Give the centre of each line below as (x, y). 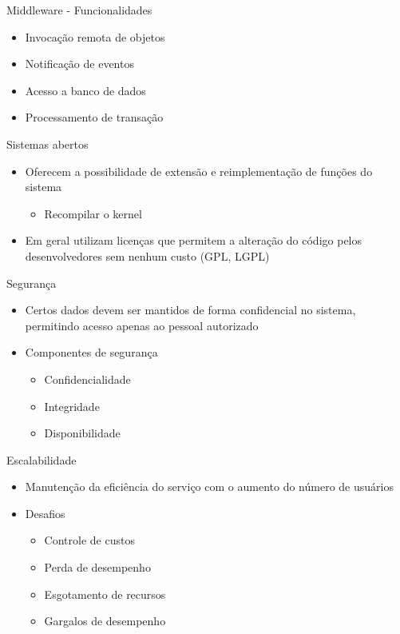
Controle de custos (89, 540)
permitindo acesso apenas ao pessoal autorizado (142, 325)
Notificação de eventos (79, 64)
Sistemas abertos (48, 144)
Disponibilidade (82, 433)
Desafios (45, 513)
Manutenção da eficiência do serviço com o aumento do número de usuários (209, 486)
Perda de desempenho (97, 567)
